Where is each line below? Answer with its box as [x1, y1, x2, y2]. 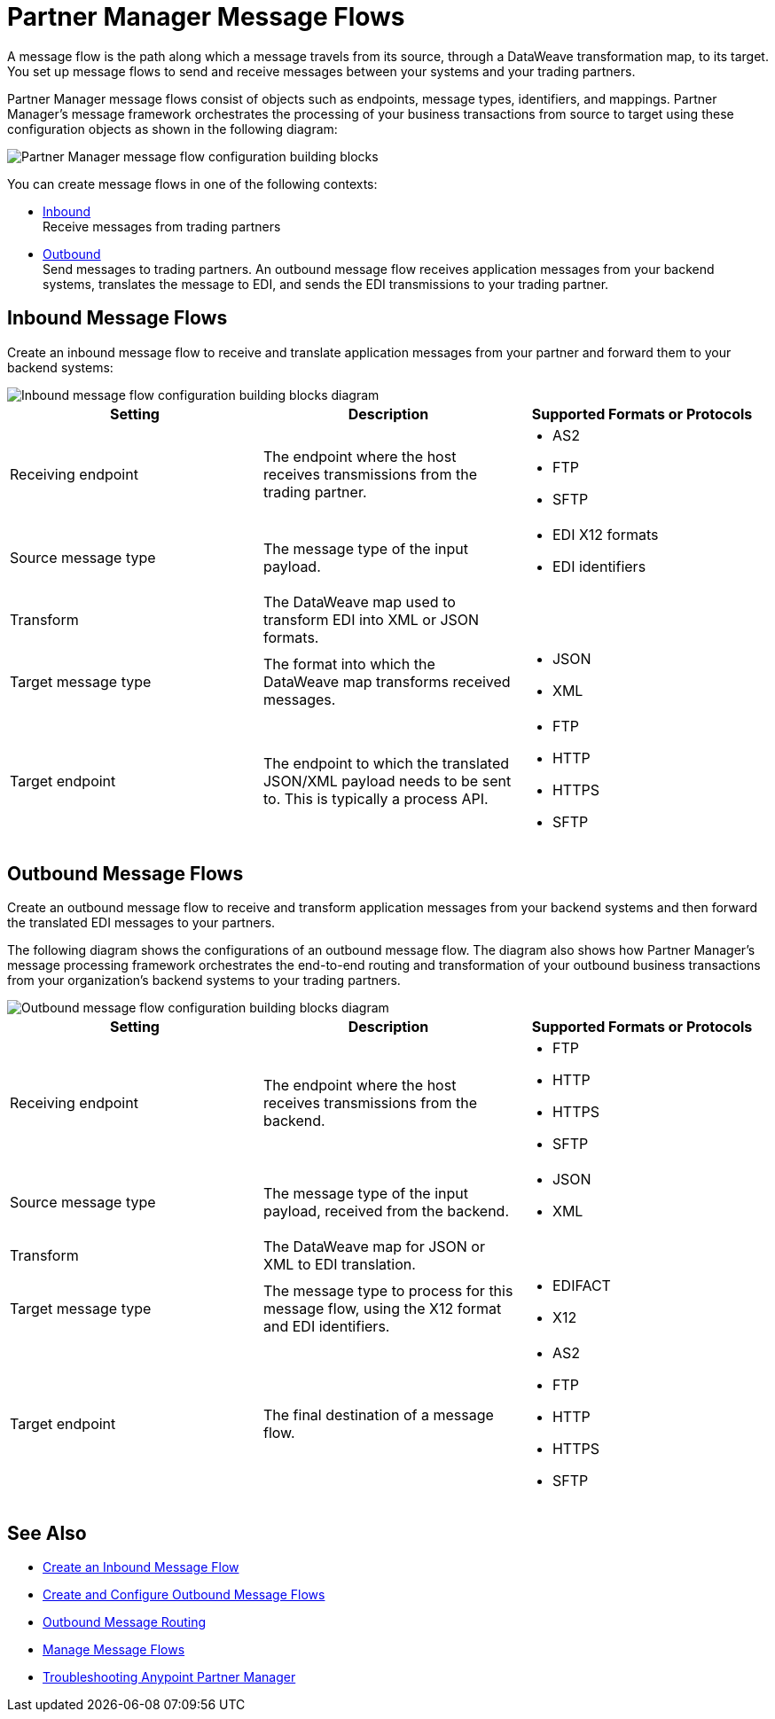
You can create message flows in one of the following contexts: [7, 176, 378, 191]
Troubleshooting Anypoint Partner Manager [43, 1669, 296, 1685]
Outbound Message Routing [43, 1614, 207, 1630]
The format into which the [262, 654, 435, 673]
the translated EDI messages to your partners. [7, 915, 276, 931]
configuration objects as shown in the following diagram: [7, 121, 338, 137]
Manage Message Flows [43, 1642, 185, 1658]
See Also [7, 1521, 87, 1544]
